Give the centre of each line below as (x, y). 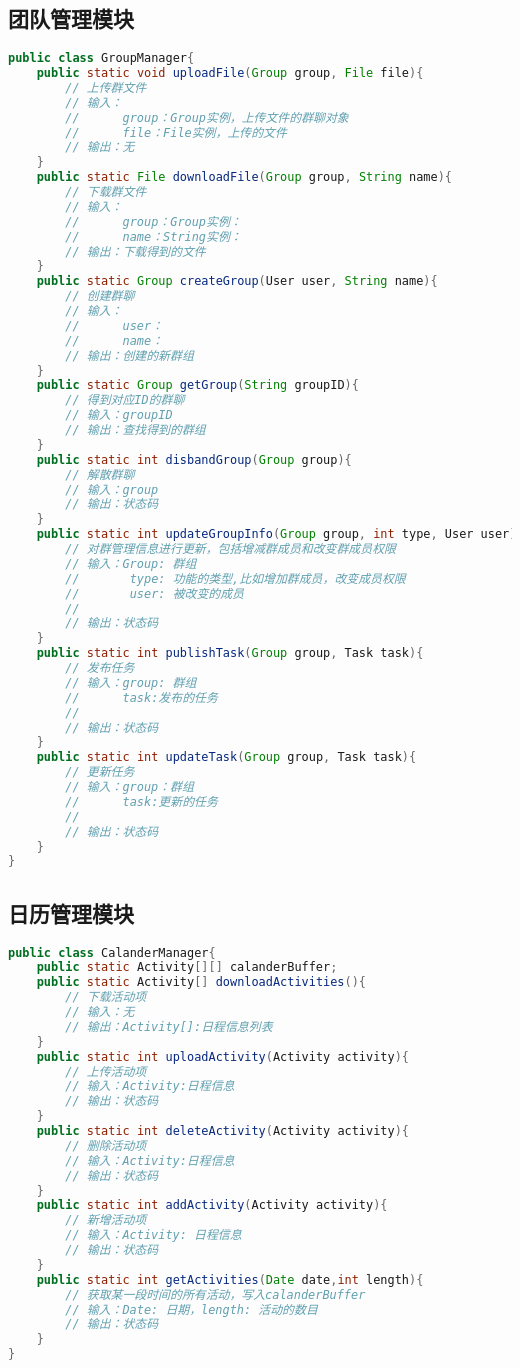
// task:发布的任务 (141, 697)
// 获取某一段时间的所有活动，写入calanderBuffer (215, 1294)
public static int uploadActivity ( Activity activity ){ (222, 1056)
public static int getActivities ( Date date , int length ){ (230, 1279)
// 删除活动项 (106, 1145)
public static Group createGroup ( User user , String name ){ (237, 281)
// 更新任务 (100, 772)
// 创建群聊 (100, 296)
